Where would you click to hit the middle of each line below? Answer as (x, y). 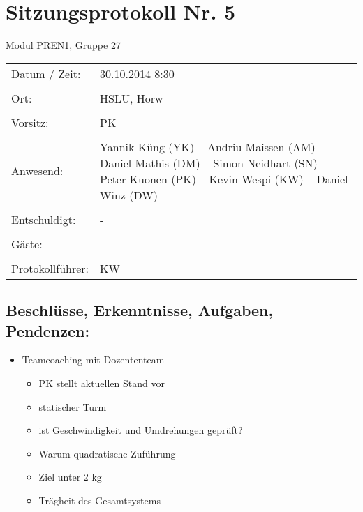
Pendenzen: (48, 330)
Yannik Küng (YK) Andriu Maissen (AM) (208, 146)
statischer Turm (73, 406)
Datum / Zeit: (46, 73)
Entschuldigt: (44, 219)
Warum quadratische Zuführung (107, 453)
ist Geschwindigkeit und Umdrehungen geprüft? (141, 430)
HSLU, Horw (132, 98)
